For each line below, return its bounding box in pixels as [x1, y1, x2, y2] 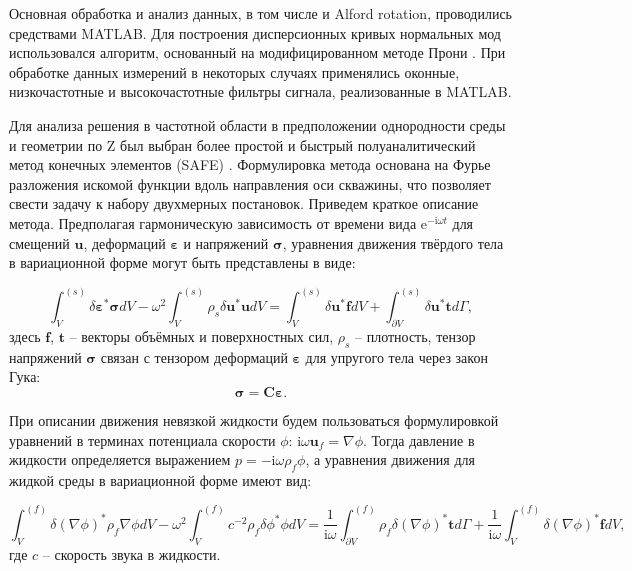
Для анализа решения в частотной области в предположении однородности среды [9, 114, 506, 135]
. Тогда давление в [363, 429, 475, 450]
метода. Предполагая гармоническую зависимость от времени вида [9, 212, 417, 233]
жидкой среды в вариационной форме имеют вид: [9, 469, 312, 490]
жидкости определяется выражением [9, 449, 231, 470]
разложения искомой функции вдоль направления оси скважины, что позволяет [9, 173, 491, 194]
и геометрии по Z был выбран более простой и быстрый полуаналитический [9, 134, 476, 155]
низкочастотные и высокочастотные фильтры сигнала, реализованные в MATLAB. [9, 81, 512, 102]
